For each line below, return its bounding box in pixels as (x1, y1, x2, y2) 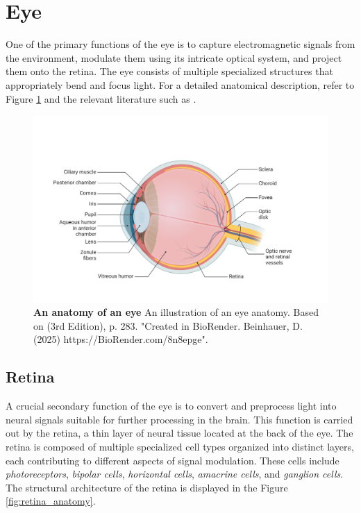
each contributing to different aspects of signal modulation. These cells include (6, 453, 339, 467)
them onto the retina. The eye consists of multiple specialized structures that (6, 64, 333, 78)
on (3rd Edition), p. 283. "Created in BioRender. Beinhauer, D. (33, 318, 303, 333)
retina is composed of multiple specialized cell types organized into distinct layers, (6, 439, 354, 453)
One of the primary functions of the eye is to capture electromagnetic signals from (6, 37, 355, 51)
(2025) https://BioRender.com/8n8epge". (33, 332, 208, 346)
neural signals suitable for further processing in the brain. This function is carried (6, 412, 353, 426)
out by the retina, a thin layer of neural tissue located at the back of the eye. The (6, 426, 353, 440)
